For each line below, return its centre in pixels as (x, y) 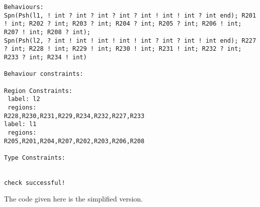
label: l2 (24, 99)
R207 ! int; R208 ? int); (47, 32)
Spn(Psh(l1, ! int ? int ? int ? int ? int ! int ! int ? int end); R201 (130, 15)
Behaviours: (24, 7)
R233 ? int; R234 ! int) (46, 57)
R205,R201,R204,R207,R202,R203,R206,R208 (74, 141)
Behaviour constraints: (44, 74)
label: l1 (20, 124)
